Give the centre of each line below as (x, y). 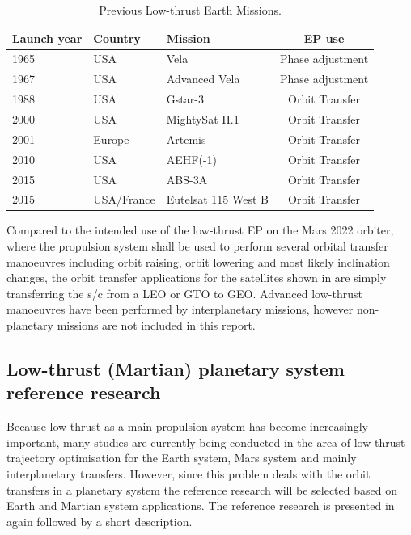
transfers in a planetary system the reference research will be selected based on (202, 489)
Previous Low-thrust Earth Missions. (190, 10)
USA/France (124, 199)
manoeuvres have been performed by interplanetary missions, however (180, 309)
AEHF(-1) (192, 159)
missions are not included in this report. (156, 325)
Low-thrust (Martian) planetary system (176, 368)
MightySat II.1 (203, 118)
